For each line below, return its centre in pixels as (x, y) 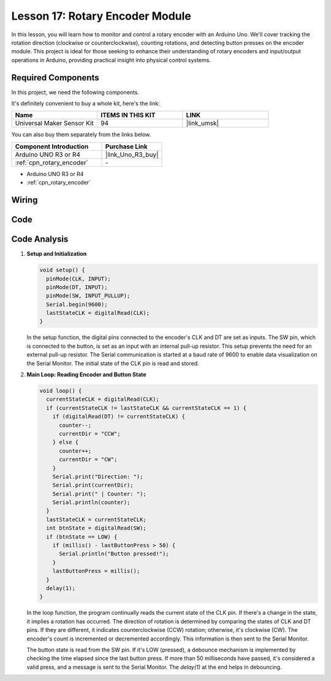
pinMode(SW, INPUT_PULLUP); (88, 296)
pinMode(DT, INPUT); (77, 287)
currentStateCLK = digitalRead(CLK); (103, 399)
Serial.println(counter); (91, 502)
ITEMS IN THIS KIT (128, 115)
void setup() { (62, 270)
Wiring (25, 200)
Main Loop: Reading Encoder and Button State (86, 375)
